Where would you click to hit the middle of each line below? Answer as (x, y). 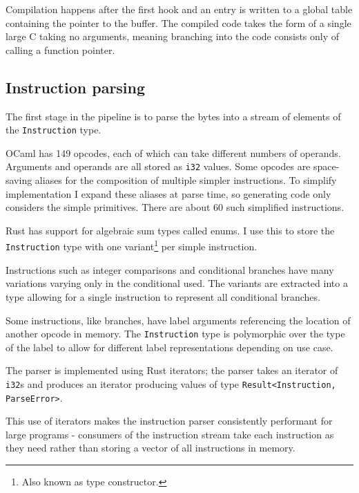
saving (19, 180)
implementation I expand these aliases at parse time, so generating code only (168, 193)
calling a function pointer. (60, 49)
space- (326, 166)
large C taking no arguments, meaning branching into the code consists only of (173, 36)
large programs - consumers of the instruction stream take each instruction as (170, 434)
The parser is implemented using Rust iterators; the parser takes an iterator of (172, 370)
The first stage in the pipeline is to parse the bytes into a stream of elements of (173, 116)
